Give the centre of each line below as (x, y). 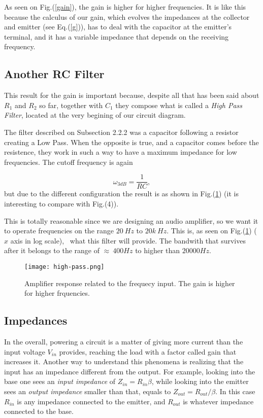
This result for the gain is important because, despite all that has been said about (132, 95)
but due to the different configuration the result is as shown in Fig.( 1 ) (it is (121, 194)
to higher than (158, 250)
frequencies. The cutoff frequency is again (69, 162)
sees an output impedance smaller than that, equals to (88, 391)
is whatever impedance (218, 401)
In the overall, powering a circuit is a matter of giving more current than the (124, 341)
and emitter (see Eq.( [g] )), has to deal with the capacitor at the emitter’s (118, 27)
